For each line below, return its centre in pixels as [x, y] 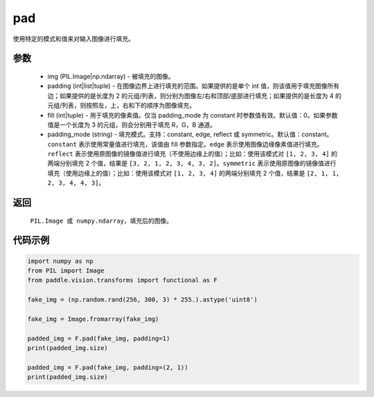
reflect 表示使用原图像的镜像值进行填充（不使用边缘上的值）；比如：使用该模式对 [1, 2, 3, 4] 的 [192, 154]
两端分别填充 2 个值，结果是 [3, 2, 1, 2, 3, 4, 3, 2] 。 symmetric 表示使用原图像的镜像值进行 [192, 163]
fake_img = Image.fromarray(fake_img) [93, 319]
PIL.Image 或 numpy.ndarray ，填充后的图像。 [101, 221]
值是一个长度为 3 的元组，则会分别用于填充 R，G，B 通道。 [132, 124]
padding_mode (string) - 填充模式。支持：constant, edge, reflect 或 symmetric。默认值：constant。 [190, 134]
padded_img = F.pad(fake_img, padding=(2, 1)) [108, 367]
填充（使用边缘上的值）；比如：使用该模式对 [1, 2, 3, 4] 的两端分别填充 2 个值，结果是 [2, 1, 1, [194, 173]
